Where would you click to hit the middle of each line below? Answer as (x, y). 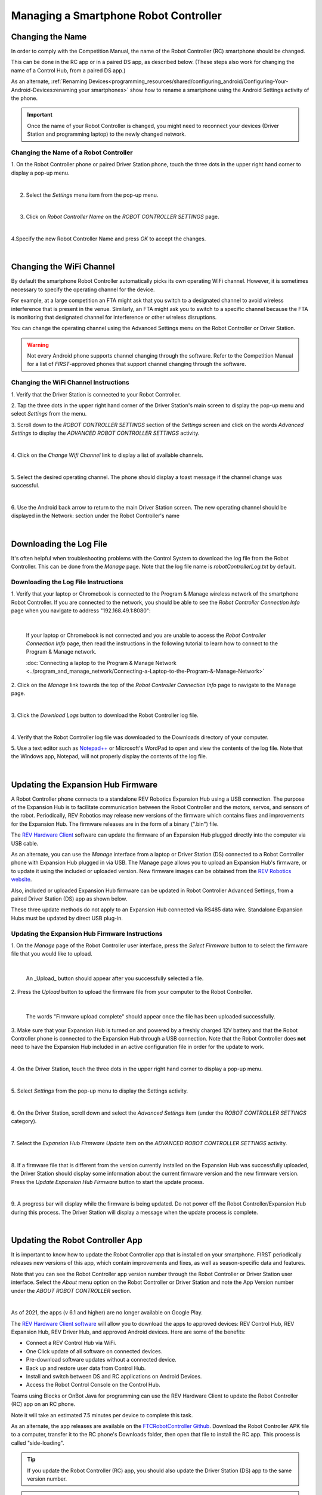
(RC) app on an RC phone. (43, 1404)
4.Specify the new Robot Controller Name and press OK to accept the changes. (109, 239)
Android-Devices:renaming (44, 90)
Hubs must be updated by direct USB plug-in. (67, 918)
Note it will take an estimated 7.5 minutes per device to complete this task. (102, 1415)
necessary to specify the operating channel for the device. (83, 289)
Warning (38, 344)
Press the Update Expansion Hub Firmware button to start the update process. (108, 1182)
